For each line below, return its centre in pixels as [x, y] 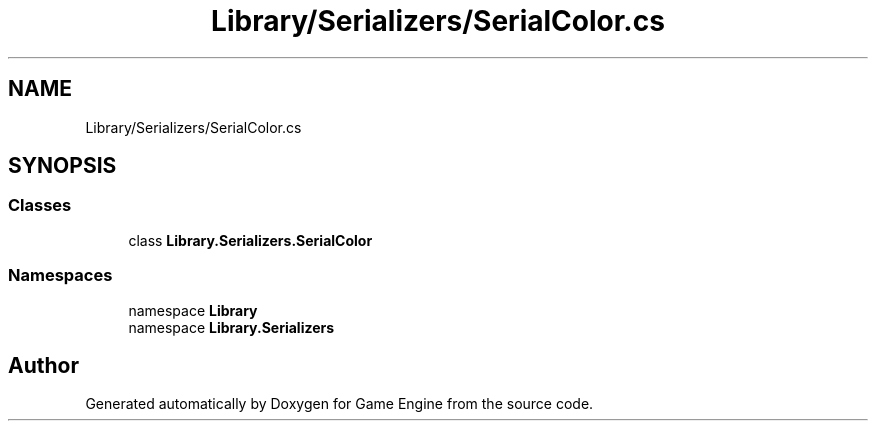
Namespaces [60, 275]
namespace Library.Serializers [231, 327]
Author [43, 365]
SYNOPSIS [62, 166]
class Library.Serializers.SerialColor [250, 240]
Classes [40, 205]
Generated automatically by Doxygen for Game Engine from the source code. [339, 404]
